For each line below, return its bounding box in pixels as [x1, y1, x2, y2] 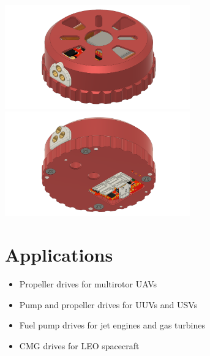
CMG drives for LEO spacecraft [19, 339, 140, 352]
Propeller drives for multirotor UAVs [19, 277, 157, 290]
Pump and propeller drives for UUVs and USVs [19, 298, 198, 311]
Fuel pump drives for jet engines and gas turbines [19, 319, 205, 331]
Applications [5, 241, 113, 267]
